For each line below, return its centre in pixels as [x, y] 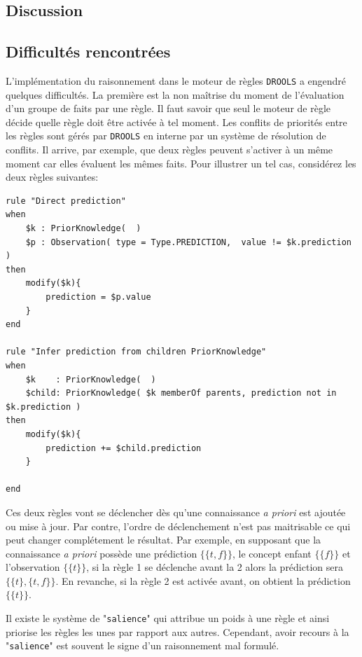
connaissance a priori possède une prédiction [102, 553]
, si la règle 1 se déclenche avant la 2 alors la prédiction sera [215, 567]
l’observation [33, 567]
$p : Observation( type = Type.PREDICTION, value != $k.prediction [188, 242]
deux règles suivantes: [52, 177]
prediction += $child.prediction [124, 448]
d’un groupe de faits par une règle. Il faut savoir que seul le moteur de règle [168, 108]
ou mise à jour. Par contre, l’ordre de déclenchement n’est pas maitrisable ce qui [178, 526]
